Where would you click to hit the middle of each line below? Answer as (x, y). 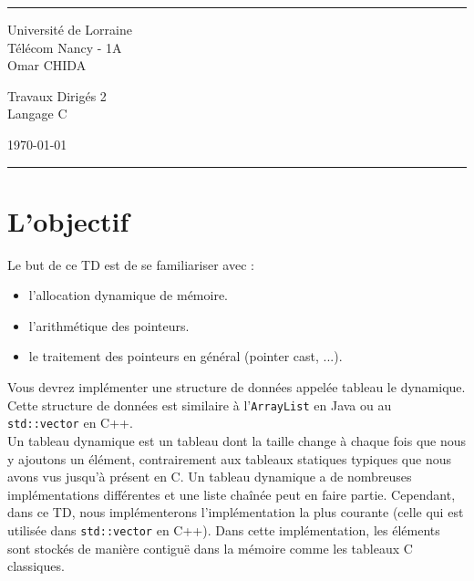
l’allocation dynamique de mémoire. (129, 295)
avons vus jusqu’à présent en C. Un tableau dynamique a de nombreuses (210, 477)
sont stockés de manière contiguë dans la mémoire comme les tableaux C (210, 548)
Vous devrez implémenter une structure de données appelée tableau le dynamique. (237, 387)
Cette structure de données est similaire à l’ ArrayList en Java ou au (200, 405)
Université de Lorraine (70, 29)
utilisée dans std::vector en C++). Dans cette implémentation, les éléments (224, 529)
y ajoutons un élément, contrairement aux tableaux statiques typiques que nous (229, 458)
